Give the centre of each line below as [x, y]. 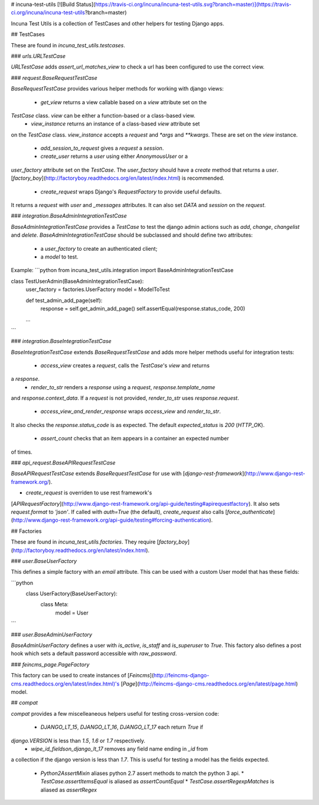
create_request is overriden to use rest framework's [89, 493]
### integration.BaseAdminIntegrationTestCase [69, 216]
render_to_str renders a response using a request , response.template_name [123, 387]
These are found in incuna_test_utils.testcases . [68, 45]
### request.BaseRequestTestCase [54, 77]
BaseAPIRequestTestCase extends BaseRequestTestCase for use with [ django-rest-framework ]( [128, 474]
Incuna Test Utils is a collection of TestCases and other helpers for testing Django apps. [118, 23]
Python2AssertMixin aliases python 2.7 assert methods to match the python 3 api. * [142, 773]
